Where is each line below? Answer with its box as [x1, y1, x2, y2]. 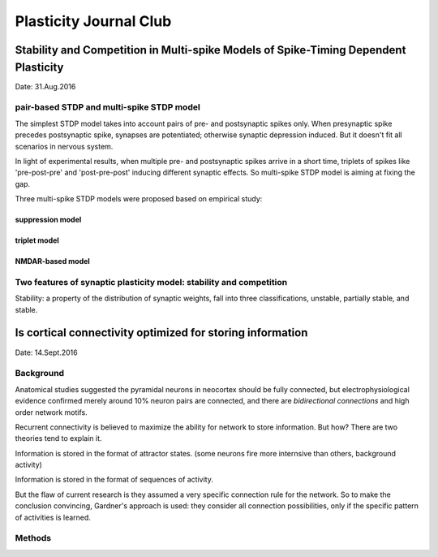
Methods [15, 533, 52, 544]
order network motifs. [15, 407, 88, 417]
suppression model [15, 215, 82, 225]
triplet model [15, 235, 60, 245]
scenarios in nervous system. [15, 141, 114, 151]
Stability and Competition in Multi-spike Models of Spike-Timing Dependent [15, 43, 406, 57]
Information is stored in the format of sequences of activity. [15, 475, 214, 485]
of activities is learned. [15, 512, 91, 522]
